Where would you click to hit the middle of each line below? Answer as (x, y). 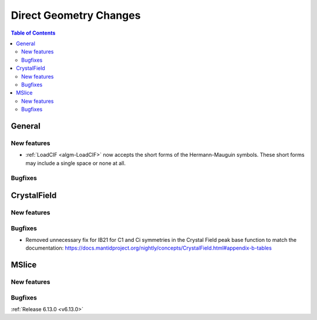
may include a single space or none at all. (76, 163)
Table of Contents (33, 33)
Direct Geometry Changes (76, 15)
